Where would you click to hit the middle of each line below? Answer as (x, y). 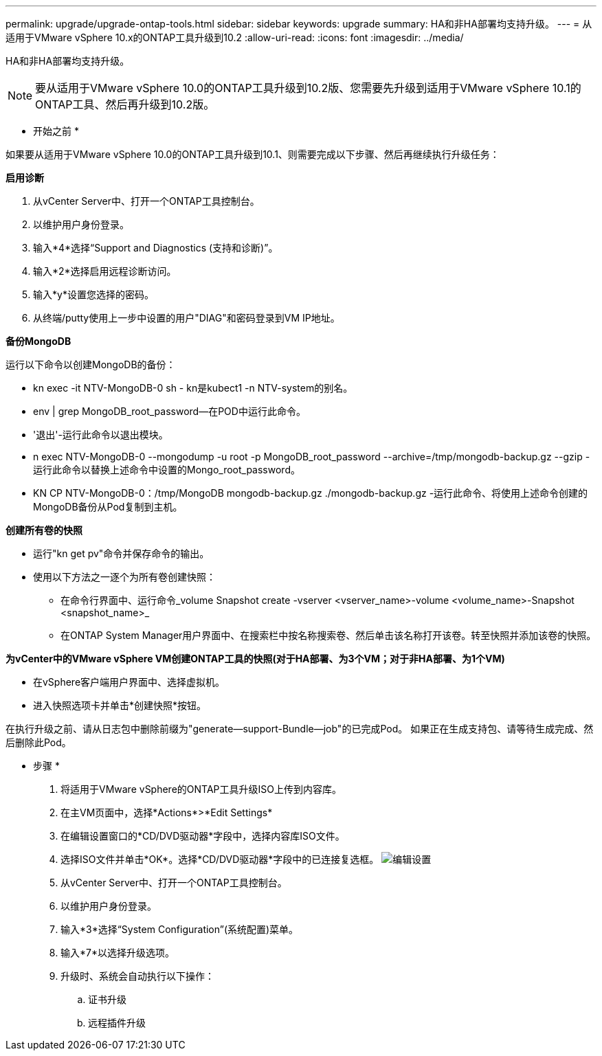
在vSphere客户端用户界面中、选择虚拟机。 (129, 682)
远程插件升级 (117, 1023)
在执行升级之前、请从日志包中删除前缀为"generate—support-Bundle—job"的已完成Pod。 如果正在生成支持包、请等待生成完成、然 (300, 729)
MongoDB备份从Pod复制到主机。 (108, 507)
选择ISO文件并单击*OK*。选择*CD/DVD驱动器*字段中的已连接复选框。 (220, 859)
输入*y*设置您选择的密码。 (93, 294)
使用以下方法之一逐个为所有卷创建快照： (124, 577)
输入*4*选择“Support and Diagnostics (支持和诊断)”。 (156, 248)
